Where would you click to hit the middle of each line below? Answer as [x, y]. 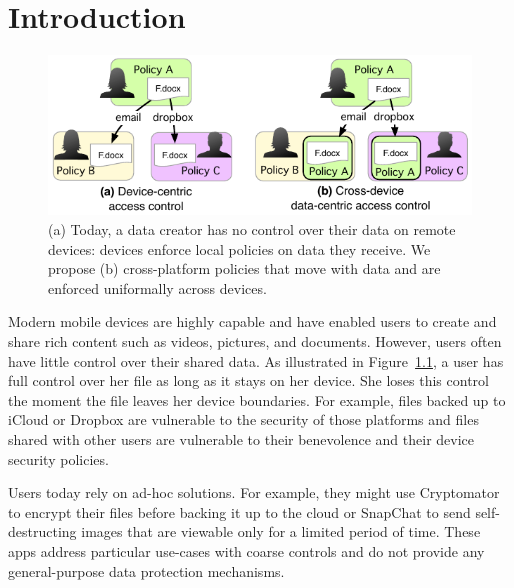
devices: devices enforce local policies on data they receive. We [239, 248]
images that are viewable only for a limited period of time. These [281, 531]
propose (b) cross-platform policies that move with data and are [244, 268]
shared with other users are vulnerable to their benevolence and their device [241, 438]
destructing [42, 531]
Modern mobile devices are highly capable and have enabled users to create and [252, 321]
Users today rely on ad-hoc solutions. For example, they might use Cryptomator [254, 492]
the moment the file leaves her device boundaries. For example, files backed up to [257, 399]
